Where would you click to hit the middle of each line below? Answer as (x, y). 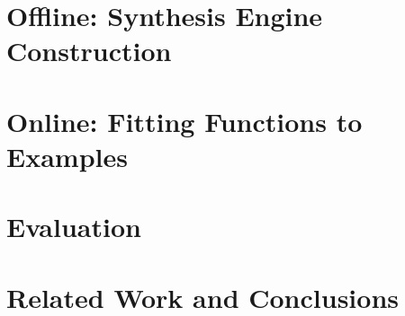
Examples (67, 156)
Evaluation (74, 227)
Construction (89, 51)
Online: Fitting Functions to (184, 121)
